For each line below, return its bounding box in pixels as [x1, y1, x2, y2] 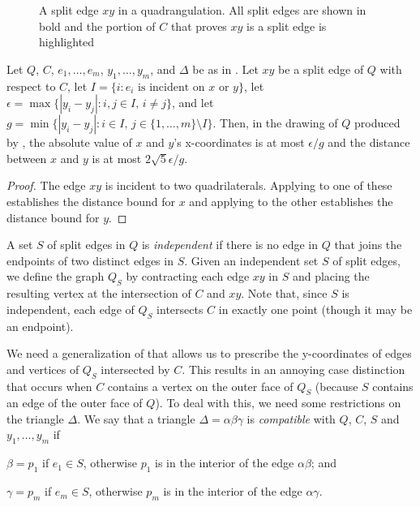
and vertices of [6, 360, 79, 377]
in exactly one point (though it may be [218, 300, 413, 317]
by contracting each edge [126, 268, 250, 285]
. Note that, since [241, 285, 328, 302]
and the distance [328, 134, 410, 151]
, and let [172, 94, 214, 111]
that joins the [334, 236, 402, 253]
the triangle [6, 410, 64, 427]
